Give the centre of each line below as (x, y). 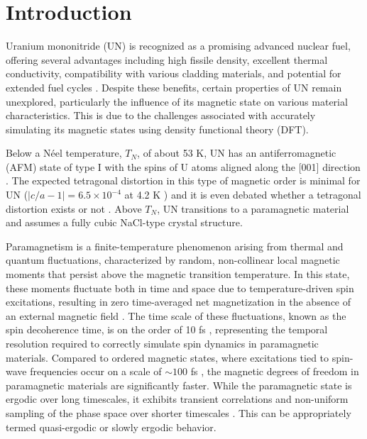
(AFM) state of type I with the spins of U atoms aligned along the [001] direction (183, 166)
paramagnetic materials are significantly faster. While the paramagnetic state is (179, 385)
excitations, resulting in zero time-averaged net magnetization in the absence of (179, 302)
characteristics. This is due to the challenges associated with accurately (161, 115)
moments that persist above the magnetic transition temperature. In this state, (178, 274)
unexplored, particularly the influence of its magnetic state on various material (177, 101)
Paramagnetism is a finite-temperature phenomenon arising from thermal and (175, 246)
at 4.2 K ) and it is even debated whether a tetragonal (243, 195)
